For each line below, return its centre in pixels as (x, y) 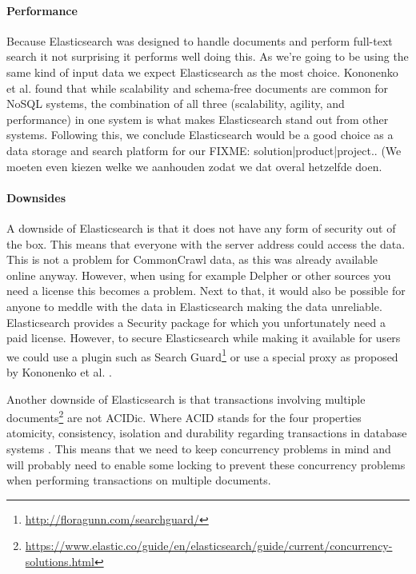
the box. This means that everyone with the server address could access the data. (206, 243)
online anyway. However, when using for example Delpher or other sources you (199, 275)
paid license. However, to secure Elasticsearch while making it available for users (204, 338)
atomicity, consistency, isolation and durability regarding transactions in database (207, 433)
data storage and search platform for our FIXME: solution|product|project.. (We (204, 150)
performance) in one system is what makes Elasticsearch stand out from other (198, 119)
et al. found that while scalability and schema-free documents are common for (198, 88)
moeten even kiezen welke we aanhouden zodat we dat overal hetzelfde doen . (194, 166)
